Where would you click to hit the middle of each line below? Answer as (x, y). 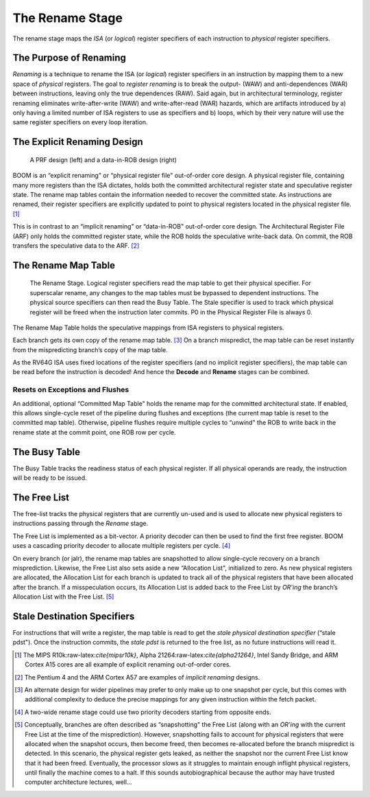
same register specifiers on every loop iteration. (80, 122)
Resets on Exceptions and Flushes (71, 390)
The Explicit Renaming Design (78, 142)
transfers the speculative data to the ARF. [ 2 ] (76, 245)
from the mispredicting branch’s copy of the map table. (90, 349)
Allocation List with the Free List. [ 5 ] (63, 597)
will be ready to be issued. (50, 478)
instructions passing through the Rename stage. (81, 523)
